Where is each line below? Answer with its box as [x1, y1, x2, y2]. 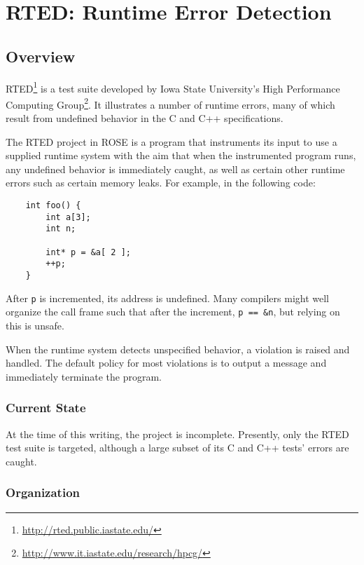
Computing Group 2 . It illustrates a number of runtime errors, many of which [6, 95, 335, 111]
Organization [6, 484, 80, 501]
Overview [6, 45, 76, 67]
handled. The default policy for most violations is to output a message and [6, 355, 327, 370]
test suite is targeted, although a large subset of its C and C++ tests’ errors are [6, 440, 349, 455]
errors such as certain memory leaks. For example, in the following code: [6, 175, 316, 190]
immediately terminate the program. [6, 369, 162, 383]
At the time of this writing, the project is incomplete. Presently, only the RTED [6, 426, 349, 441]
